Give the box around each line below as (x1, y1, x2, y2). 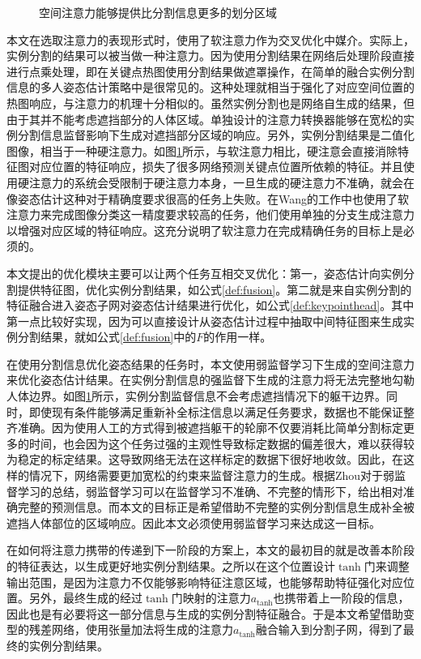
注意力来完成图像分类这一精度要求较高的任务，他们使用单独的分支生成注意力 (6, 206, 415, 223)
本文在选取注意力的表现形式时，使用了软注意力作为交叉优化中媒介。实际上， (6, 31, 415, 48)
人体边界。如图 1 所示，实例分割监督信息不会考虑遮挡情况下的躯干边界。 (6, 387, 386, 404)
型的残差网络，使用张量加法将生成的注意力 (6, 621, 233, 638)
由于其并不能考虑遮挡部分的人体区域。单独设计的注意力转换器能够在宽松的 (6, 110, 403, 127)
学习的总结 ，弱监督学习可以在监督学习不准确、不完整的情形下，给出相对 (17, 482, 403, 499)
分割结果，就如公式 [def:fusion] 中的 (17, 328, 197, 345)
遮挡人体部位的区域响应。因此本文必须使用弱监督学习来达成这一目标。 (6, 514, 381, 531)
